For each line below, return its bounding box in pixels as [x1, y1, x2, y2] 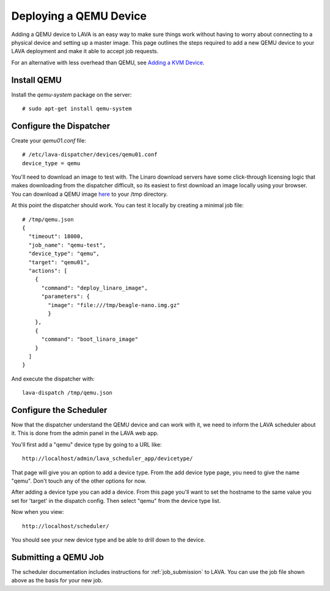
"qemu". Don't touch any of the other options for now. [11, 477, 147, 485]
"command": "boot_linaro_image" [41, 336, 139, 343]
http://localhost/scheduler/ [22, 522, 109, 529]
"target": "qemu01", [28, 259, 90, 266]
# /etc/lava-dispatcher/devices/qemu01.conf [22, 151, 158, 158]
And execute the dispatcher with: [11, 375, 95, 382]
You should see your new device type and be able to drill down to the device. [11, 536, 206, 543]
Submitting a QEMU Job [11, 552, 104, 562]
